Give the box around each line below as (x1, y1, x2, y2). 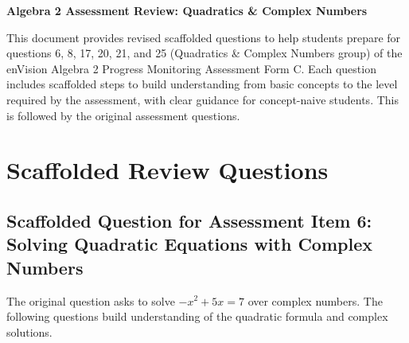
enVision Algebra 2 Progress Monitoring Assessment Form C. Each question (6, 60, 376, 76)
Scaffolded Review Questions (6, 154, 329, 186)
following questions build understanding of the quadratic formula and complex (6, 308, 388, 325)
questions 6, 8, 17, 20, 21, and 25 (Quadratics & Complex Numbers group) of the (6, 45, 403, 61)
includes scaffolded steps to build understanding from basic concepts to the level (6, 76, 398, 92)
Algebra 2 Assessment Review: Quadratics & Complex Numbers (6, 2, 368, 18)
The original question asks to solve (6, 292, 175, 309)
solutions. (6, 323, 53, 340)
